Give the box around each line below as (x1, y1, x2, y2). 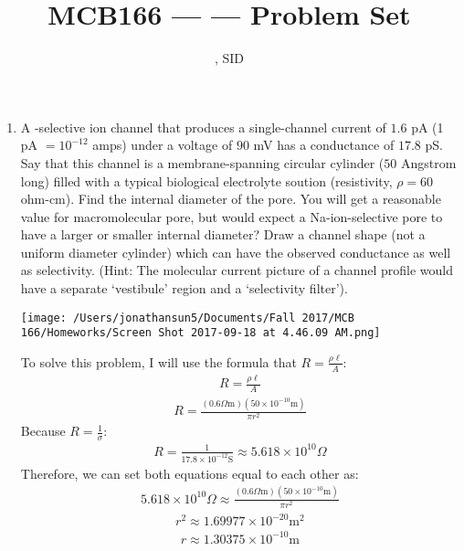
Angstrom (400, 153, 457, 172)
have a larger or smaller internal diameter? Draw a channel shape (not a (20, 225, 426, 244)
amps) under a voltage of (92, 135, 233, 154)
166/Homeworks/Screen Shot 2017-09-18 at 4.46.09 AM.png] (20, 326, 381, 340)
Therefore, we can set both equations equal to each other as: (20, 463, 359, 482)
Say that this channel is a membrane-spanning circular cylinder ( (20, 153, 385, 172)
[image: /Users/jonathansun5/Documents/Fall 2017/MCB (20, 311, 354, 324)
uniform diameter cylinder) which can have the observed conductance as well (20, 242, 451, 261)
